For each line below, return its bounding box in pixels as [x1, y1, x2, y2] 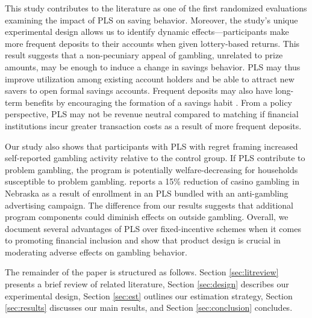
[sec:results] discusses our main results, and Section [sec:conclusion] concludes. [5, 301, 293, 314]
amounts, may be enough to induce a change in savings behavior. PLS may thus [5, 60, 301, 73]
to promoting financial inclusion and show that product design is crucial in [5, 234, 281, 246]
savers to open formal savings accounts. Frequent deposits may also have [5, 84, 273, 97]
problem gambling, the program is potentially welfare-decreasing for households [5, 163, 298, 176]
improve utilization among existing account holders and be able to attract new [5, 72, 295, 85]
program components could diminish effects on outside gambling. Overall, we [5, 210, 289, 223]
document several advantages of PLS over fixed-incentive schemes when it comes [5, 222, 301, 234]
